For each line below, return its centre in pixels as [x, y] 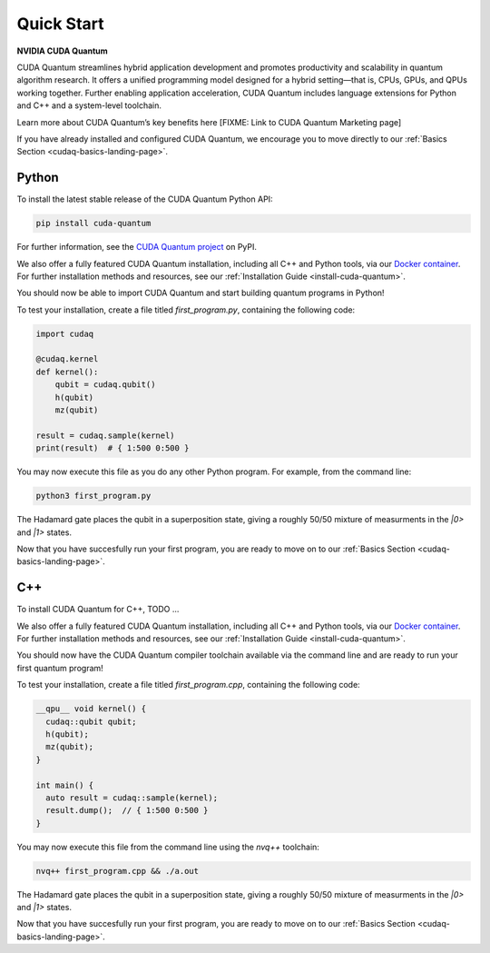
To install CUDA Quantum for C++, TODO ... [98, 610]
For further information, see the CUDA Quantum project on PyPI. [137, 247]
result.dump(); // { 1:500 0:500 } [127, 810]
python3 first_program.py [93, 496]
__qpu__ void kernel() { [91, 709]
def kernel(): [67, 372]
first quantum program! [60, 668]
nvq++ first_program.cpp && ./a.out [118, 871]
